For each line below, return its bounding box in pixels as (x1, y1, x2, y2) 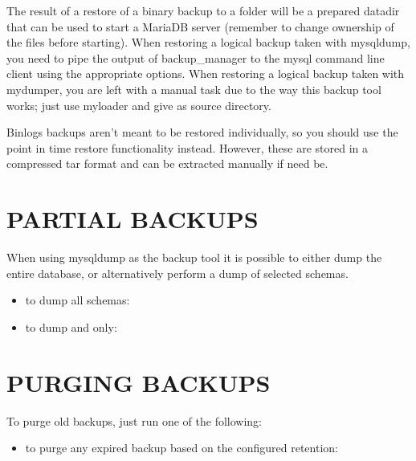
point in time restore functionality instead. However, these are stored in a (6, 139, 369, 156)
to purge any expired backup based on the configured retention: (25, 439, 338, 456)
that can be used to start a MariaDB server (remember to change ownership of (6, 18, 394, 35)
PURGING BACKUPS (6, 365, 271, 398)
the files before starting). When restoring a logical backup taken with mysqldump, (6, 34, 410, 51)
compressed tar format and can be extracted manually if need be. (6, 155, 328, 172)
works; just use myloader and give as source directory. (6, 96, 271, 113)
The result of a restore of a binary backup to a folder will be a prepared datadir (6, 2, 400, 18)
